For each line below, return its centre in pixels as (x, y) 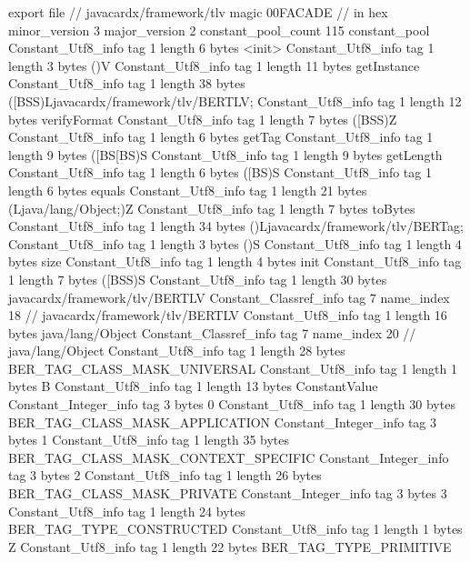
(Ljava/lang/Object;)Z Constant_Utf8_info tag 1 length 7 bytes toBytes (212, 208)
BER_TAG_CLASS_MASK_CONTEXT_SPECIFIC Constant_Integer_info (229, 457)
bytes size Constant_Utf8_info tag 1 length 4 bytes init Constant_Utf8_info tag (235, 261)
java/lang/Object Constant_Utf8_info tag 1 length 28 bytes (177, 351)
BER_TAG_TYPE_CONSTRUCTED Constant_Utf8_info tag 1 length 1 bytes (235, 529)
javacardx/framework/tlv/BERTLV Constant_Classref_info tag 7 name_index (229, 297)
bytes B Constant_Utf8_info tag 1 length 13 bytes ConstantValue (193, 386)
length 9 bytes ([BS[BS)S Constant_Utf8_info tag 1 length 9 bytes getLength (225, 154)
